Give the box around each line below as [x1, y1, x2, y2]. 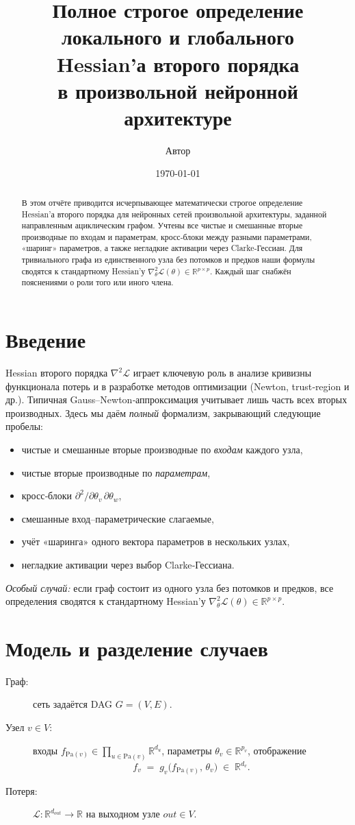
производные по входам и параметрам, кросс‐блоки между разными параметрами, [21, 230, 312, 242]
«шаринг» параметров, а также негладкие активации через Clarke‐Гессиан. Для [21, 242, 303, 254]
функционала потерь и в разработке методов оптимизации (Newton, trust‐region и [5, 379, 350, 393]
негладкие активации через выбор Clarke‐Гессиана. [21, 557, 235, 571]
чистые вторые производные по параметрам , [21, 465, 211, 479]
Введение [5, 326, 86, 354]
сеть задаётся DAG [33, 697, 113, 711]
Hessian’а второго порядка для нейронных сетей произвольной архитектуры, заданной [21, 208, 327, 219]
